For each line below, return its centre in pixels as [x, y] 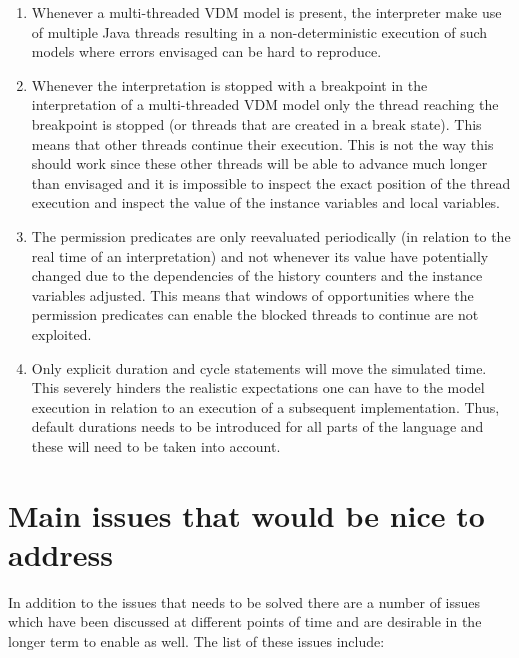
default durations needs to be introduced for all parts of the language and [257, 426]
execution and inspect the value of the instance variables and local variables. [266, 202]
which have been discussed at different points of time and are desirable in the [245, 621]
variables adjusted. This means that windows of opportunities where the [252, 294]
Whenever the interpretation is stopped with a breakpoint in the [229, 84]
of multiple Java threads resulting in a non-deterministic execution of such [259, 31]
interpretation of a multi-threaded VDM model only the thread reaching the [265, 104]
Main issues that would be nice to [246, 514]
